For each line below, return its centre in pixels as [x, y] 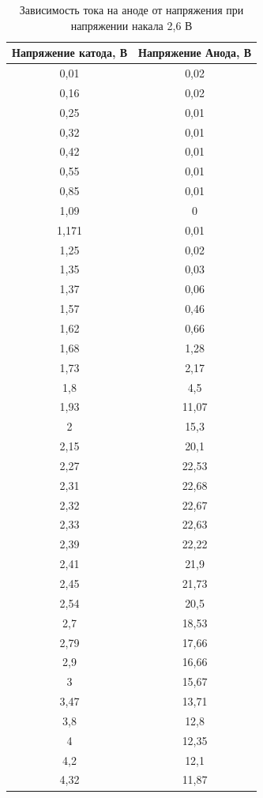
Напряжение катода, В [70, 53]
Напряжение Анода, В [195, 53]
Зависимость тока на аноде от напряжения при [131, 9]
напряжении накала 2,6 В [131, 25]
